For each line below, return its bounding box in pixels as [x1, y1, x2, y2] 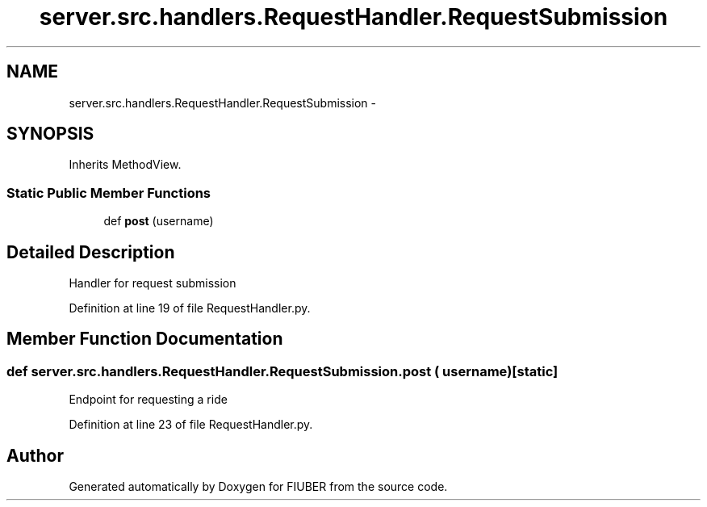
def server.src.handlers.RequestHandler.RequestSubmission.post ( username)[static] [6, 362, 558, 379]
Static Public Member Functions [6, 184, 211, 201]
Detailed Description [6, 241, 175, 262]
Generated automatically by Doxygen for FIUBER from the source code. [69, 480, 448, 494]
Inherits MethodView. [69, 157, 182, 172]
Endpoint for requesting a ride [69, 392, 228, 407]
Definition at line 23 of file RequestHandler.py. [69, 417, 313, 432]
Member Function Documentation [6, 329, 283, 350]
